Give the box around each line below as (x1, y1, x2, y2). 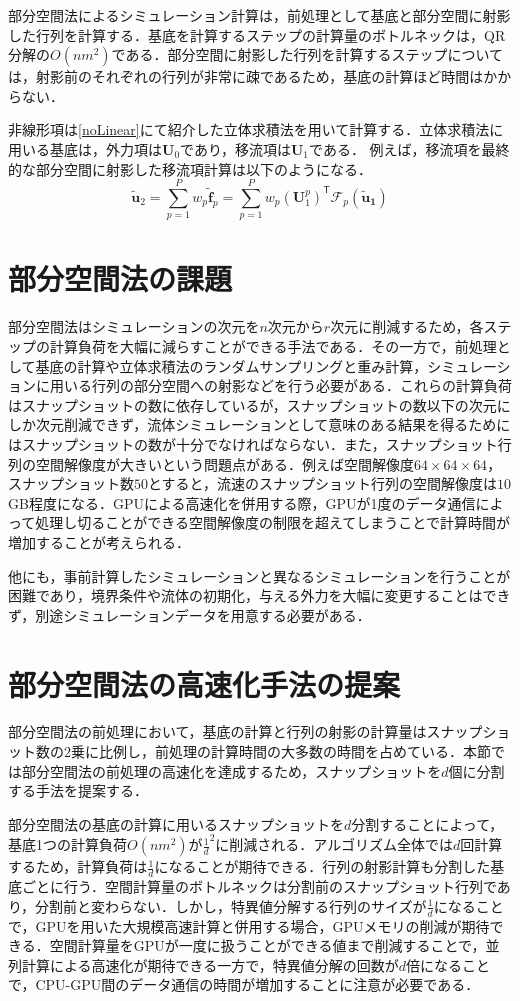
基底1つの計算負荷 (8, 834, 127, 855)
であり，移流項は (180, 138, 291, 159)
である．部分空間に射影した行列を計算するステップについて (111, 44, 503, 65)
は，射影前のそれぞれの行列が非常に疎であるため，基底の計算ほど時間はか (8, 66, 498, 87)
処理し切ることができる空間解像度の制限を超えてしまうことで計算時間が (35, 512, 510, 533)
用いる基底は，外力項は (8, 138, 162, 159)
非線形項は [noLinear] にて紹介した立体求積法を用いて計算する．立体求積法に (8, 119, 504, 140)
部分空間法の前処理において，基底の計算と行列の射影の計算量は (8, 721, 427, 742)
